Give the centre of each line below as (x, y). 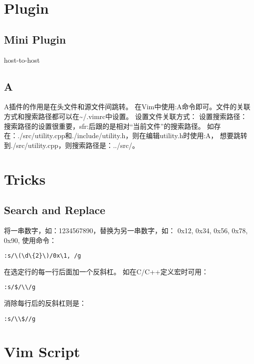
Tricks (25, 179)
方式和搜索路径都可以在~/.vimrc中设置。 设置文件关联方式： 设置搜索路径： (126, 116)
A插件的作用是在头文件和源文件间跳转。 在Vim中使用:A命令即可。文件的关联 (127, 107)
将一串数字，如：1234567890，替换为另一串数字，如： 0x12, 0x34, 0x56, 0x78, (126, 230)
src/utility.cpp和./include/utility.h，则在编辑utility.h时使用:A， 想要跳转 (135, 135)
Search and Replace (55, 210)
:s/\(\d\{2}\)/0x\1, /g (43, 256)
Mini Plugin (35, 39)
